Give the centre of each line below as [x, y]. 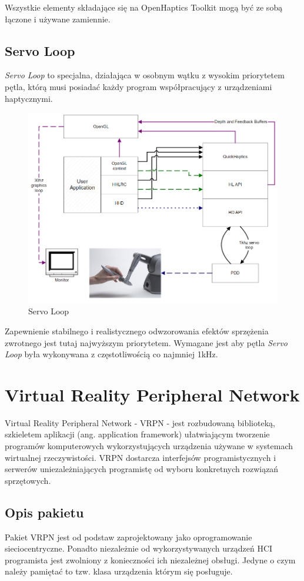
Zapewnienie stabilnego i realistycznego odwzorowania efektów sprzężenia [137, 331]
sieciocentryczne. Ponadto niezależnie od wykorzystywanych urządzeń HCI [139, 548]
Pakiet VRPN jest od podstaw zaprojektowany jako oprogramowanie [128, 537]
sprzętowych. [28, 480]
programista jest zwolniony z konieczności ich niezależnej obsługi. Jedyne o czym [150, 560]
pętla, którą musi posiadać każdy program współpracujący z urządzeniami [138, 86]
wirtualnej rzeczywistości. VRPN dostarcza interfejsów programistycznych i [141, 457]
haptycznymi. [29, 98]
